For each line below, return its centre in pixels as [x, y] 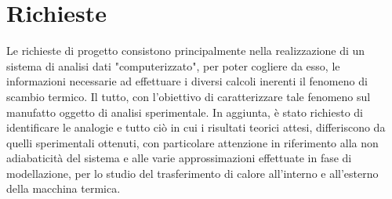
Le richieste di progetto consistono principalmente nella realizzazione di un [186, 51]
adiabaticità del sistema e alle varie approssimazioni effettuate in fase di [179, 158]
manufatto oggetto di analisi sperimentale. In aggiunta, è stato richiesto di [185, 112]
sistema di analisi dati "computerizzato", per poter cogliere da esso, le [173, 65]
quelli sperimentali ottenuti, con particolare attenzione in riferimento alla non [192, 142]
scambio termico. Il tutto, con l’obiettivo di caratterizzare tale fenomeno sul [189, 96]
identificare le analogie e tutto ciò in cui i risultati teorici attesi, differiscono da [196, 127]
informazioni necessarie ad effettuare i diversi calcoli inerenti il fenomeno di [187, 81]
